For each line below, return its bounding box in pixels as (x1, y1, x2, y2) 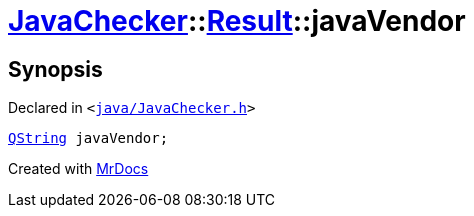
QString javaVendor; (8, 130, 169, 147)
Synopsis (8, 56, 103, 82)
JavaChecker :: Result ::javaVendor (8, 4, 466, 38)
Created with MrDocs (8, 160, 149, 178)
